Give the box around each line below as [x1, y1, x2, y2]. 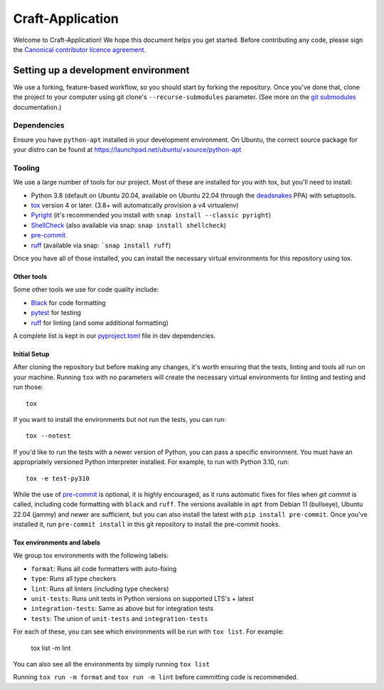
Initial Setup [13, 349, 50, 358]
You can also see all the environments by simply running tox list [13, 659, 210, 668]
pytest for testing [31, 309, 82, 317]
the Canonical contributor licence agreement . [13, 45, 146, 53]
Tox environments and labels [13, 538, 101, 547]
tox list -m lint [31, 644, 71, 652]
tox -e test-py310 [26, 474, 90, 483]
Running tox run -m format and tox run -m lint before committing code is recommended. [13, 673, 299, 681]
